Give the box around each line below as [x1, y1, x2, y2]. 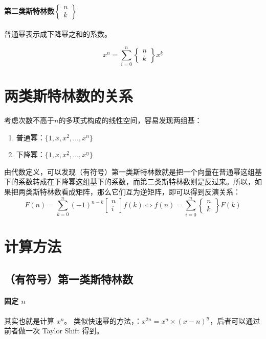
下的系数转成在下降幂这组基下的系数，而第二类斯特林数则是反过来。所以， [4, 176, 255, 187]
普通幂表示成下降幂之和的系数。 [4, 29, 112, 39]
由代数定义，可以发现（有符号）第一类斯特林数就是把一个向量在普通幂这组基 [4, 166, 262, 177]
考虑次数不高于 [4, 115, 54, 126]
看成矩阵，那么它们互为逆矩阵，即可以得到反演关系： [61, 186, 240, 197]
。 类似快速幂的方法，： [64, 315, 142, 326]
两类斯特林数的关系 [4, 85, 134, 106]
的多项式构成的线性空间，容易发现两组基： [58, 115, 202, 126]
